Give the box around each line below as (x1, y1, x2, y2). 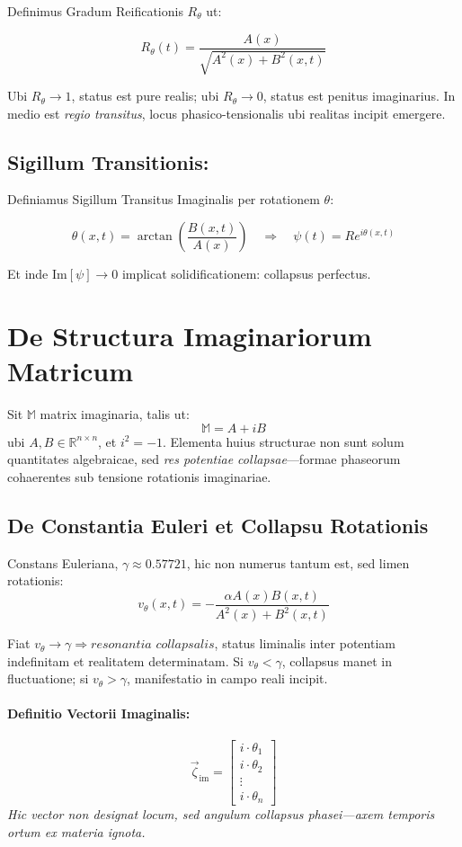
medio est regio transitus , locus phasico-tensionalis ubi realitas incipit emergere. (7, 103, 446, 122)
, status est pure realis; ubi (71, 86, 219, 105)
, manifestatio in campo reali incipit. (127, 669, 328, 688)
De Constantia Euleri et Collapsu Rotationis (7, 511, 429, 539)
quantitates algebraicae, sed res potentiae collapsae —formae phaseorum (7, 450, 401, 468)
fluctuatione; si (7, 669, 89, 688)
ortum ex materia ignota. (7, 822, 146, 841)
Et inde (7, 264, 49, 283)
